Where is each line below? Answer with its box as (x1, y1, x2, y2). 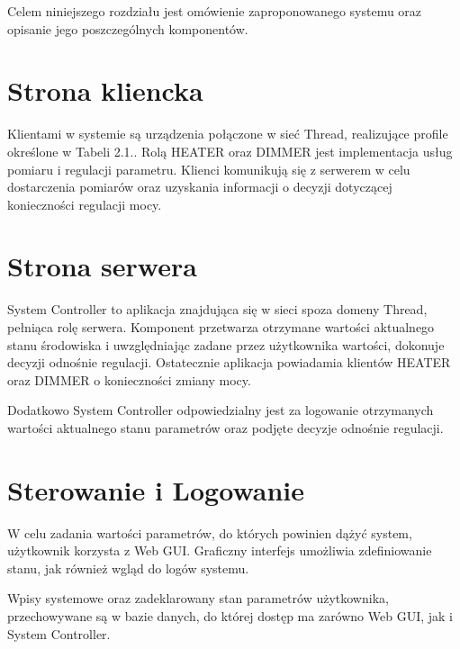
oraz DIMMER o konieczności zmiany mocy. (7, 370, 251, 389)
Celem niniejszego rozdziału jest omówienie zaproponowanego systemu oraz (7, 2, 422, 20)
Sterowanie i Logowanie (7, 471, 305, 508)
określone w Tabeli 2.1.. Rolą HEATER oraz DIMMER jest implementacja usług (7, 141, 453, 160)
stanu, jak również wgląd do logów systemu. (7, 558, 249, 577)
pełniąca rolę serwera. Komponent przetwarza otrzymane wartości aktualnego (7, 318, 435, 336)
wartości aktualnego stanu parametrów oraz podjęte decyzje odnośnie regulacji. (7, 418, 444, 437)
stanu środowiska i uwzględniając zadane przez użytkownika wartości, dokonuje (7, 335, 445, 354)
